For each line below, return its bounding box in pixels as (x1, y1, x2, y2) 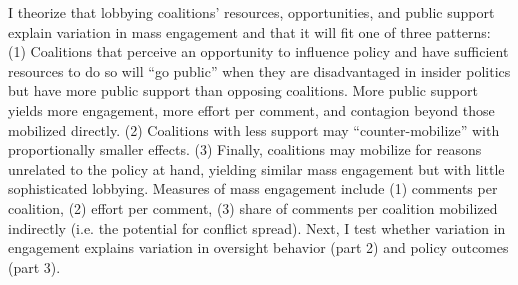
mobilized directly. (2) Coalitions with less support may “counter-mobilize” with (8, 119, 500, 140)
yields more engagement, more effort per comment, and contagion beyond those (8, 99, 495, 120)
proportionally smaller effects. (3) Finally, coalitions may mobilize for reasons (8, 139, 482, 160)
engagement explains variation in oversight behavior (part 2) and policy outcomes (8, 237, 509, 258)
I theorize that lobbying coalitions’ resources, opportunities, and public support (8, 2, 495, 22)
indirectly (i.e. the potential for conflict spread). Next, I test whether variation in (8, 217, 506, 238)
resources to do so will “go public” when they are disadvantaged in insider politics (8, 60, 511, 81)
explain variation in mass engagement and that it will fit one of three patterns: (8, 21, 491, 42)
